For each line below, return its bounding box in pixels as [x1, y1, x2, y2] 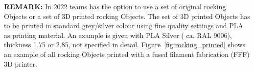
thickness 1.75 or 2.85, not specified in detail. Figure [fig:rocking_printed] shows [4, 39, 246, 50]
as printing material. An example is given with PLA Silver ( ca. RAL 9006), [4, 30, 232, 40]
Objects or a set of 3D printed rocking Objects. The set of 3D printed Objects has [4, 11, 251, 21]
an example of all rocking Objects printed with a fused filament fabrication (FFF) [4, 49, 250, 59]
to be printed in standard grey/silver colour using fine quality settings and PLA [4, 20, 244, 31]
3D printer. [4, 58, 37, 69]
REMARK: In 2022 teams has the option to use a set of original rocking [4, 1, 226, 11]
